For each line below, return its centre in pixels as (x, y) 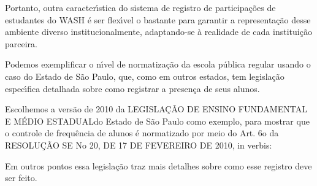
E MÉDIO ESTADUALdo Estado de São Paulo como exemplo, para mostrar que (157, 121)
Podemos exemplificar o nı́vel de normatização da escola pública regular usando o (158, 64)
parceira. (21, 43)
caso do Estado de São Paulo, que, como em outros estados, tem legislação (145, 76)
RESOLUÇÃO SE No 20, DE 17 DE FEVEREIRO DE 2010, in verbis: (139, 145)
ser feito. (21, 178)
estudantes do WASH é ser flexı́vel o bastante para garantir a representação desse (158, 19)
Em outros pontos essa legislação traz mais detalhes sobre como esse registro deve (158, 165)
